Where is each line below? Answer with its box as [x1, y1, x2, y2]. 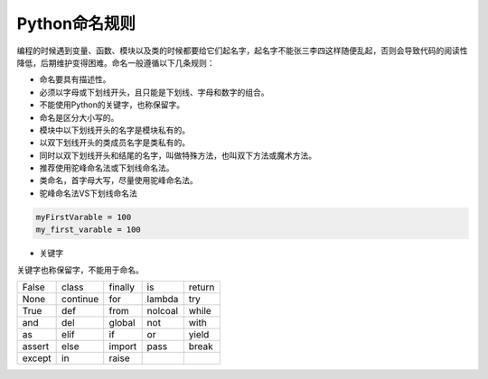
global [108, 316, 136, 328]
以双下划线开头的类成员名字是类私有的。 [39, 137, 190, 148]
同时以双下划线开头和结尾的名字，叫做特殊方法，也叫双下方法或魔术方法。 [39, 150, 316, 161]
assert [22, 339, 50, 352]
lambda [146, 292, 179, 305]
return [188, 281, 215, 293]
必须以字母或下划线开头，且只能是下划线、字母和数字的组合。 [39, 87, 269, 97]
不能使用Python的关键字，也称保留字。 [39, 99, 185, 110]
